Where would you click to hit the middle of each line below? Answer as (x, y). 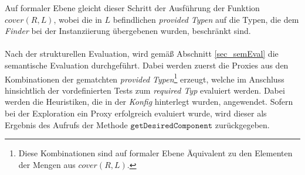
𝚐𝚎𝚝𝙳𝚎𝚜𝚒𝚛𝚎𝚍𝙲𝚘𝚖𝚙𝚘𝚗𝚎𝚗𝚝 (172, 126)
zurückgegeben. (242, 124)
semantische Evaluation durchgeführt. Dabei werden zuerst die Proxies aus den (147, 65)
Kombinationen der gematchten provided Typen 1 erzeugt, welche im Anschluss (145, 78)
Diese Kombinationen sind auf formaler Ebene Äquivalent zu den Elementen (155, 153)
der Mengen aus (47, 164)
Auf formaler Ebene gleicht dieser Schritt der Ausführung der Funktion (132, 8)
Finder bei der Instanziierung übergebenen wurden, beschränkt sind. (128, 31)
